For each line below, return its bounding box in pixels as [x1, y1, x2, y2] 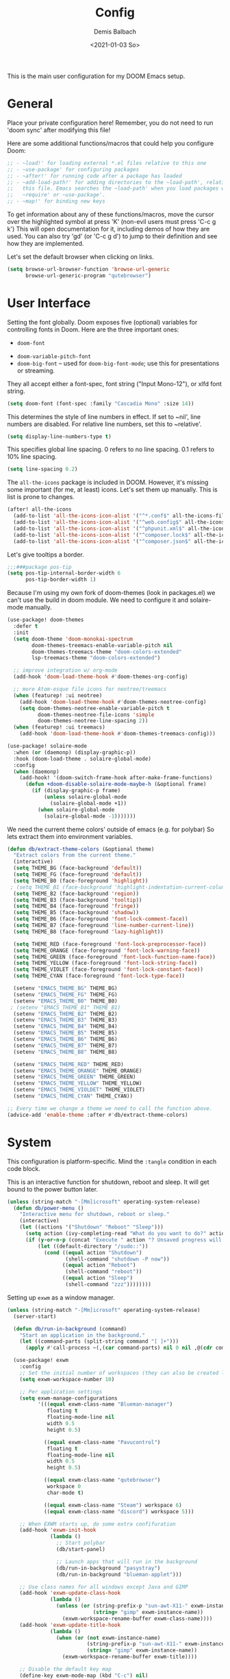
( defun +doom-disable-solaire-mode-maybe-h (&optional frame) [25, 781, 207, 788]
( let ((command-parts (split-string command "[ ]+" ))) [19, 1338, 179, 1345]
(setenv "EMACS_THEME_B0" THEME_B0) [13, 998, 118, 1005]
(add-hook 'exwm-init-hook [19, 1527, 97, 1534]
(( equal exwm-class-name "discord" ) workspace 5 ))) [43, 1508, 194, 1515]
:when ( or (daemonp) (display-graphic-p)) [13, 748, 136, 756]
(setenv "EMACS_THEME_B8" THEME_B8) [13, 1048, 118, 1055]
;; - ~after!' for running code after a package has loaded [7, 173, 183, 179]
